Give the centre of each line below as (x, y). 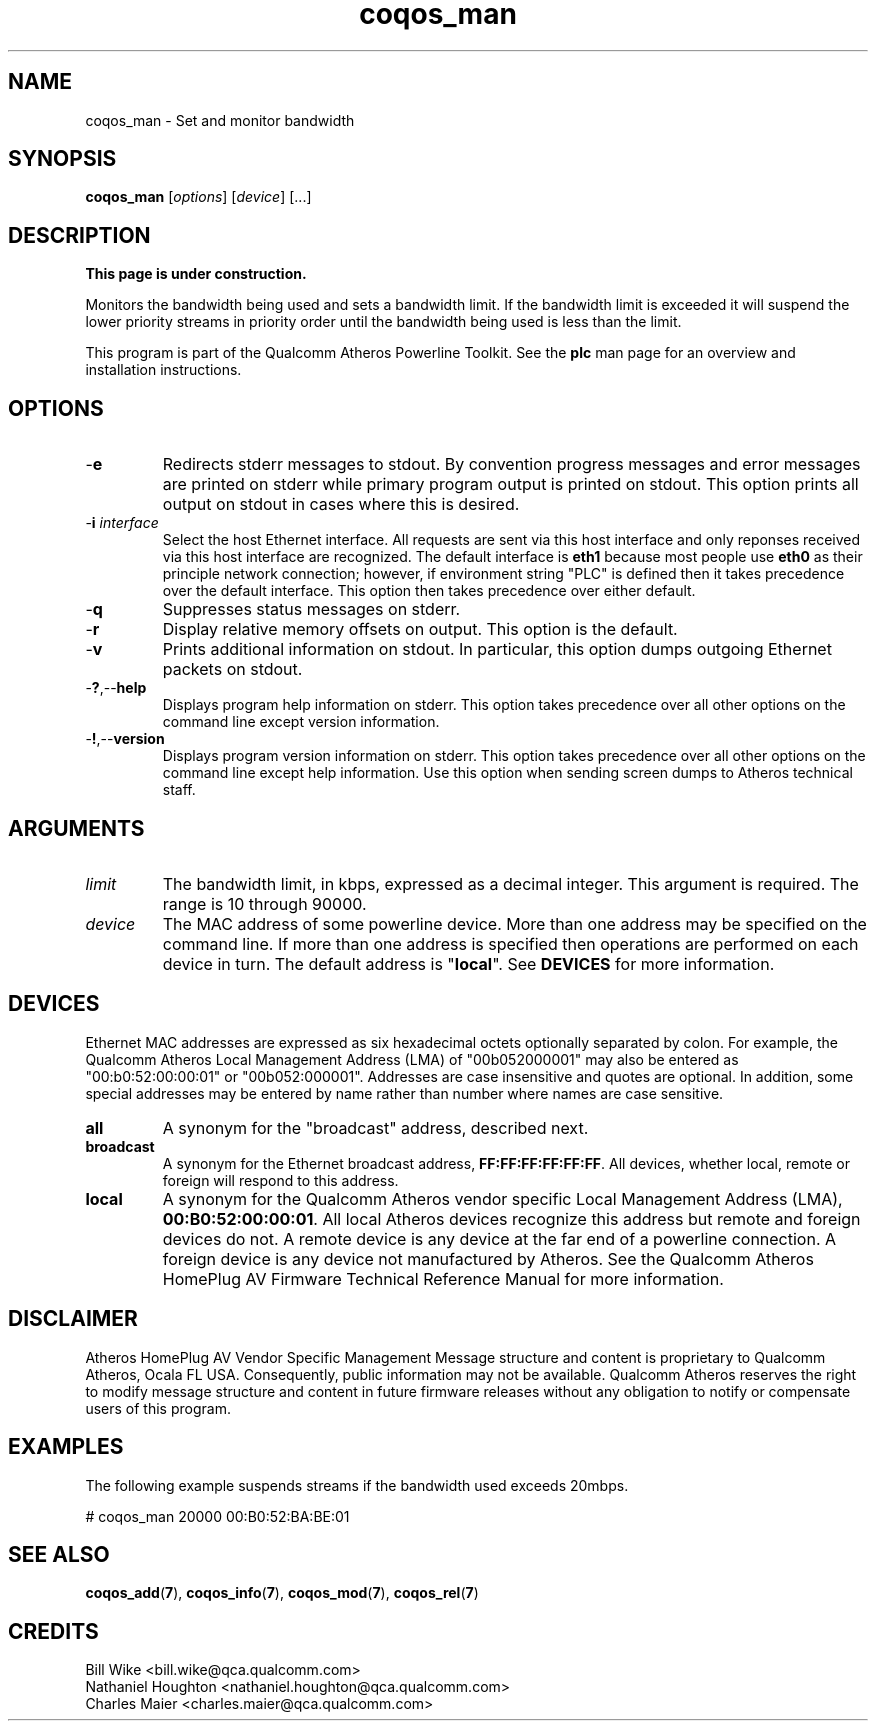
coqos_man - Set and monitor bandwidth (220, 120)
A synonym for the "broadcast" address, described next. (375, 1127)
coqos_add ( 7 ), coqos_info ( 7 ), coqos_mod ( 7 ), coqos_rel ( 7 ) (282, 1593)
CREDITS (53, 1631)
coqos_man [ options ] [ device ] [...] (198, 197)
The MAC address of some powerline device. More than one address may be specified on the (514, 923)
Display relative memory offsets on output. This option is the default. (420, 629)
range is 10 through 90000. (264, 903)
